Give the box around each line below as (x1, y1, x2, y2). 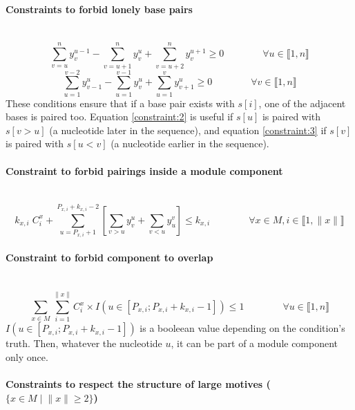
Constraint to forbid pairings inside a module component (6, 163, 283, 178)
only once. (6, 349, 48, 364)
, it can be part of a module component (171, 336, 338, 351)
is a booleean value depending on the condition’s (140, 321, 345, 335)
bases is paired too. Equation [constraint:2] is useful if (6, 109, 233, 124)
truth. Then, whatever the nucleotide (6, 336, 162, 351)
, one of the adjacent (258, 95, 346, 110)
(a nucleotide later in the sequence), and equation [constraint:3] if (49, 122, 327, 137)
